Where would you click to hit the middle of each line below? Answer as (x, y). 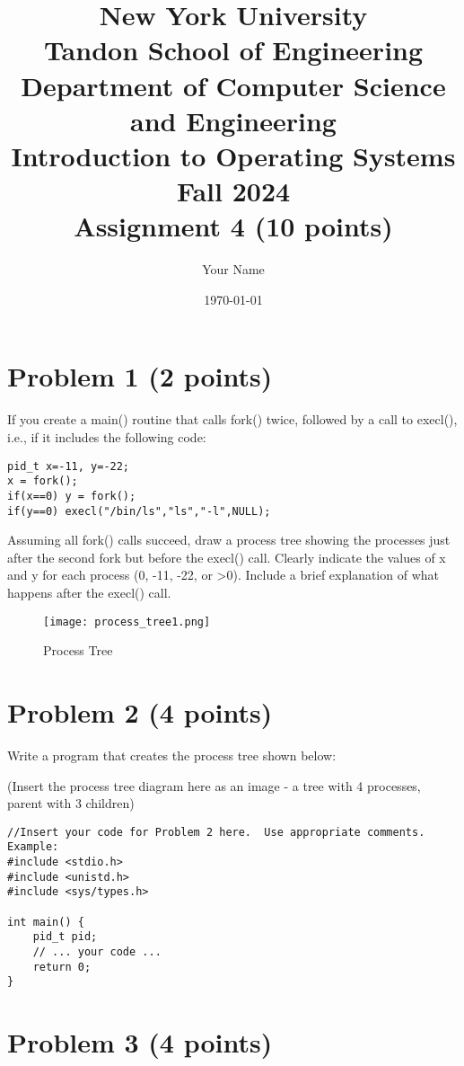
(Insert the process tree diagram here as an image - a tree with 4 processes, (214, 785)
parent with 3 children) (71, 803)
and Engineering (233, 120)
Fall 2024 (233, 191)
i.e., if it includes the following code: (107, 436)
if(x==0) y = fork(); (72, 496)
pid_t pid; (65, 937)
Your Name (233, 269)
